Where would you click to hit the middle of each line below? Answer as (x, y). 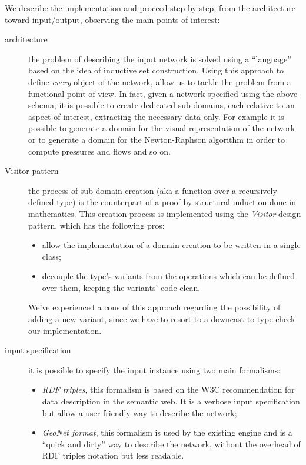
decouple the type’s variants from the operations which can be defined (169, 276)
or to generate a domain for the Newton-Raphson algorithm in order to (157, 139)
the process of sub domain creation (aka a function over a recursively (153, 190)
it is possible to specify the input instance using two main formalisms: (154, 369)
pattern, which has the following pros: (97, 225)
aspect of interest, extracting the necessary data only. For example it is (156, 116)
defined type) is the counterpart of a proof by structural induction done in (162, 202)
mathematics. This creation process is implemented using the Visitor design (165, 213)
